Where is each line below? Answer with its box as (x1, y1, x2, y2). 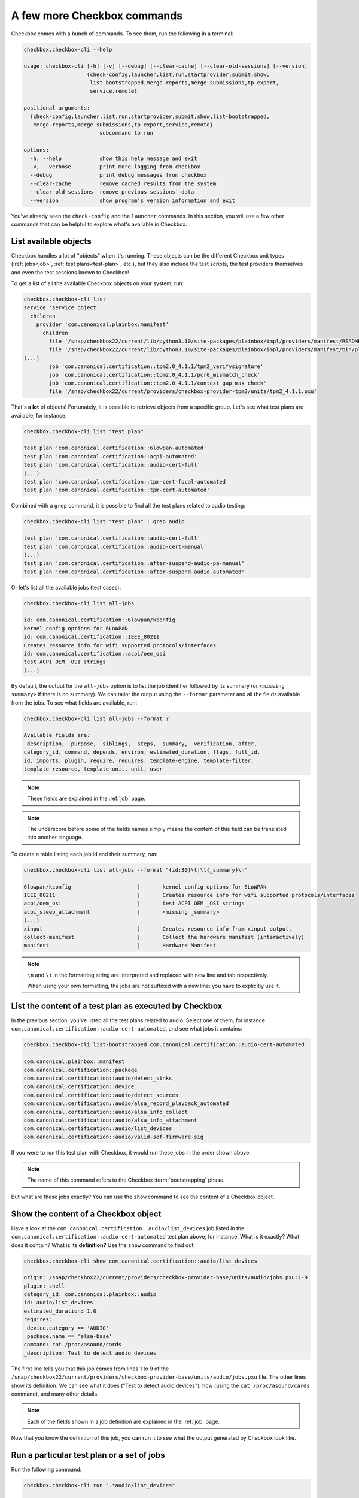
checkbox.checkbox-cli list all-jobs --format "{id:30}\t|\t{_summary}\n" (23, 866, 248, 873)
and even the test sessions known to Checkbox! (11, 268, 129, 276)
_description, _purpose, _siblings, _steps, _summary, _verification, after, (23, 740, 257, 747)
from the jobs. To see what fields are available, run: (11, 699, 138, 706)
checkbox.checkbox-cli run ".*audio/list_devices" (23, 1482, 176, 1489)
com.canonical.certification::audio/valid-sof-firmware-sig (23, 1133, 204, 1140)
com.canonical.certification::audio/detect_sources (23, 1091, 179, 1098)
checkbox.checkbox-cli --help (23, 46, 112, 53)
